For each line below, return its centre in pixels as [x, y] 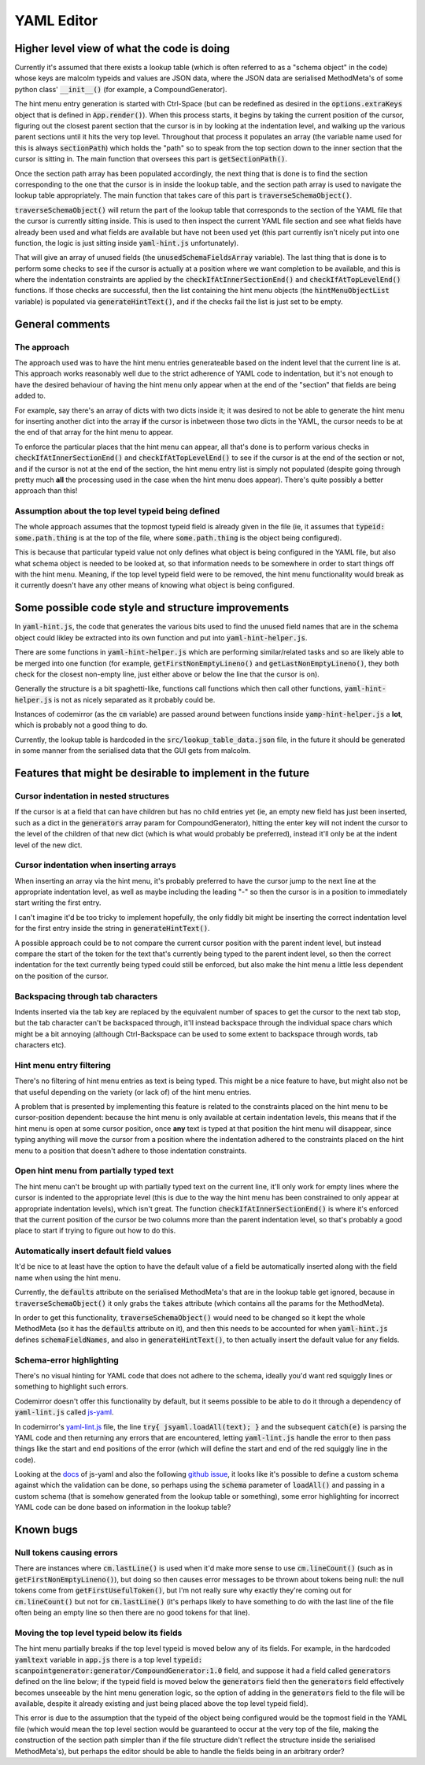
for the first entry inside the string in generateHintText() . [112, 929]
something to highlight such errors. [72, 1387]
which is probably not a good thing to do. [81, 725]
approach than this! [46, 491]
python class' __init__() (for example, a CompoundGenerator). [121, 89]
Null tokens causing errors [66, 1553]
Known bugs [46, 1530]
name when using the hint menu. [68, 1277]
